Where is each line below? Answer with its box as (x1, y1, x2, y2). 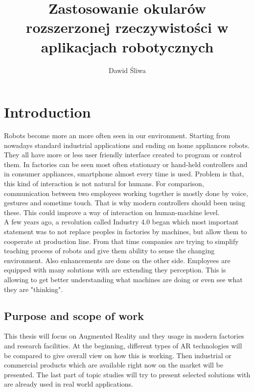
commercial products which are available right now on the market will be (4, 360, 223, 370)
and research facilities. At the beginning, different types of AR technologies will (4, 340, 242, 350)
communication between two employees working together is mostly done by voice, (4, 188, 248, 198)
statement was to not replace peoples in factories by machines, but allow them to (4, 226, 247, 236)
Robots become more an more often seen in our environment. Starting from (4, 130, 231, 141)
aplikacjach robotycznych (41, 36, 214, 56)
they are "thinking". (4, 284, 63, 294)
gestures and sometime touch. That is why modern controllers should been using (4, 197, 246, 208)
